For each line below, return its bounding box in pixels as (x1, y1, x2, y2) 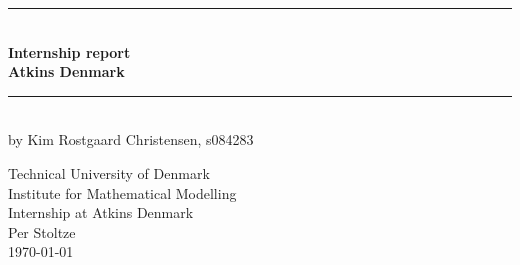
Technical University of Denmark (8, 162, 210, 183)
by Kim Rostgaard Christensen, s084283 (8, 129, 254, 150)
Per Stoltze (8, 221, 76, 242)
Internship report (8, 41, 131, 62)
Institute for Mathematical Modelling (8, 182, 237, 203)
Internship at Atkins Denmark (8, 202, 194, 223)
